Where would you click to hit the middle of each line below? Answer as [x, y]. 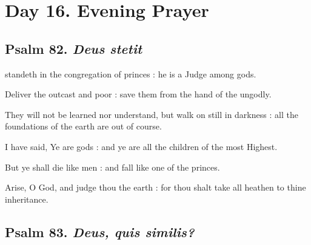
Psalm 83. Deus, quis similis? [100, 231]
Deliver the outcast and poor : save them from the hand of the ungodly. [138, 94]
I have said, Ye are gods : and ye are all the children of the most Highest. [141, 146]
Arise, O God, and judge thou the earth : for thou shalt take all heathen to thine [155, 187]
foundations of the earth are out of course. [83, 126]
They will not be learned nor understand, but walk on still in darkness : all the [152, 114]
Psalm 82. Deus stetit [74, 48]
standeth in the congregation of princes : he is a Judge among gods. [131, 73]
